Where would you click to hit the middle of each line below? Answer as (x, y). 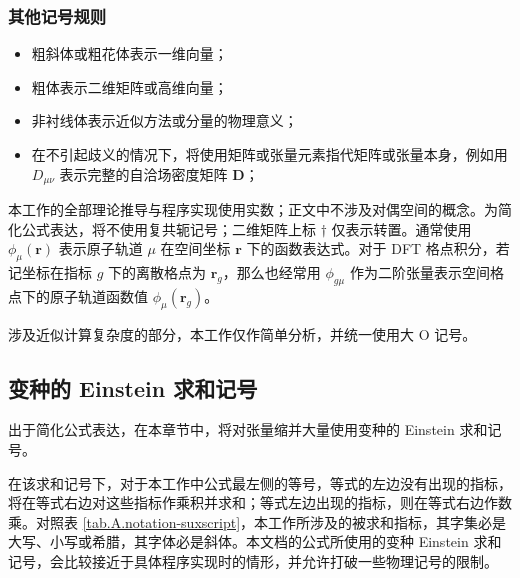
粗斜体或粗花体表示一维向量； (129, 53)
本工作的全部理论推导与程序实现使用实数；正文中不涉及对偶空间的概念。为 (253, 209)
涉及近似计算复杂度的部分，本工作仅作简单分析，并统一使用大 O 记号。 (242, 333)
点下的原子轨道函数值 (78, 295)
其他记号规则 (57, 15)
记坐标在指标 (50, 272)
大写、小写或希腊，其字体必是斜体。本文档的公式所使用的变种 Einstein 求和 (255, 541)
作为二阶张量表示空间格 (426, 272)
